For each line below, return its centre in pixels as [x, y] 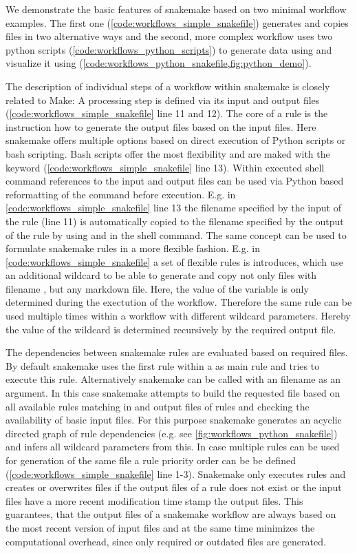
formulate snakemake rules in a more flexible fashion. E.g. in [133, 248]
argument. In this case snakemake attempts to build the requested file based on [173, 393]
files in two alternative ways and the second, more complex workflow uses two [169, 36]
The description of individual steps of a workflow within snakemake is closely [168, 86]
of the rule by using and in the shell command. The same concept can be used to [176, 234]
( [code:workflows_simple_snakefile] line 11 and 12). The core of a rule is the [167, 113]
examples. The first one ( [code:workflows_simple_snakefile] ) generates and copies [177, 22]
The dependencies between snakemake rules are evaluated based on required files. [177, 352]
